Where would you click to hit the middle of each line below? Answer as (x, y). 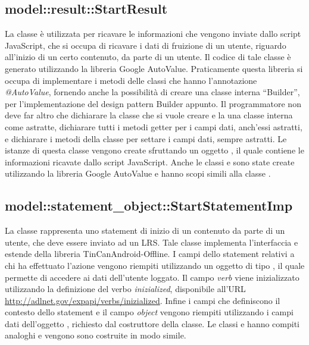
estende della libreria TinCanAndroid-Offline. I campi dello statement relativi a (150, 254)
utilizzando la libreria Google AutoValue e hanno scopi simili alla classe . (138, 173)
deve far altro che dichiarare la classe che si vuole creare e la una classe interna (149, 115)
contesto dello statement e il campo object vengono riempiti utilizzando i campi (149, 312)
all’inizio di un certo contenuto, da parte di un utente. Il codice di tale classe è (148, 57)
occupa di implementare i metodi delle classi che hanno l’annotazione (131, 80)
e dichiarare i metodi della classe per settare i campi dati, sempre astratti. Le (146, 138)
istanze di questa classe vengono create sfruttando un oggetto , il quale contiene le (154, 150)
